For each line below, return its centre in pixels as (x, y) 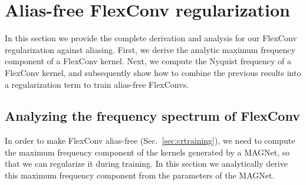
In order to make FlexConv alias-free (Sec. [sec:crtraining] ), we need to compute (150, 141)
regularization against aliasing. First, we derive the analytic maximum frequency (150, 49)
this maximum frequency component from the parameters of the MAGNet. (140, 175)
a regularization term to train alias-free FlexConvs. (97, 84)
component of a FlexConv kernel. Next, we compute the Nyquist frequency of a (148, 61)
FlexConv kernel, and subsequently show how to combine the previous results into (153, 72)
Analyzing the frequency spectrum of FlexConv (152, 116)
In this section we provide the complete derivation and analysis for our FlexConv (151, 38)
